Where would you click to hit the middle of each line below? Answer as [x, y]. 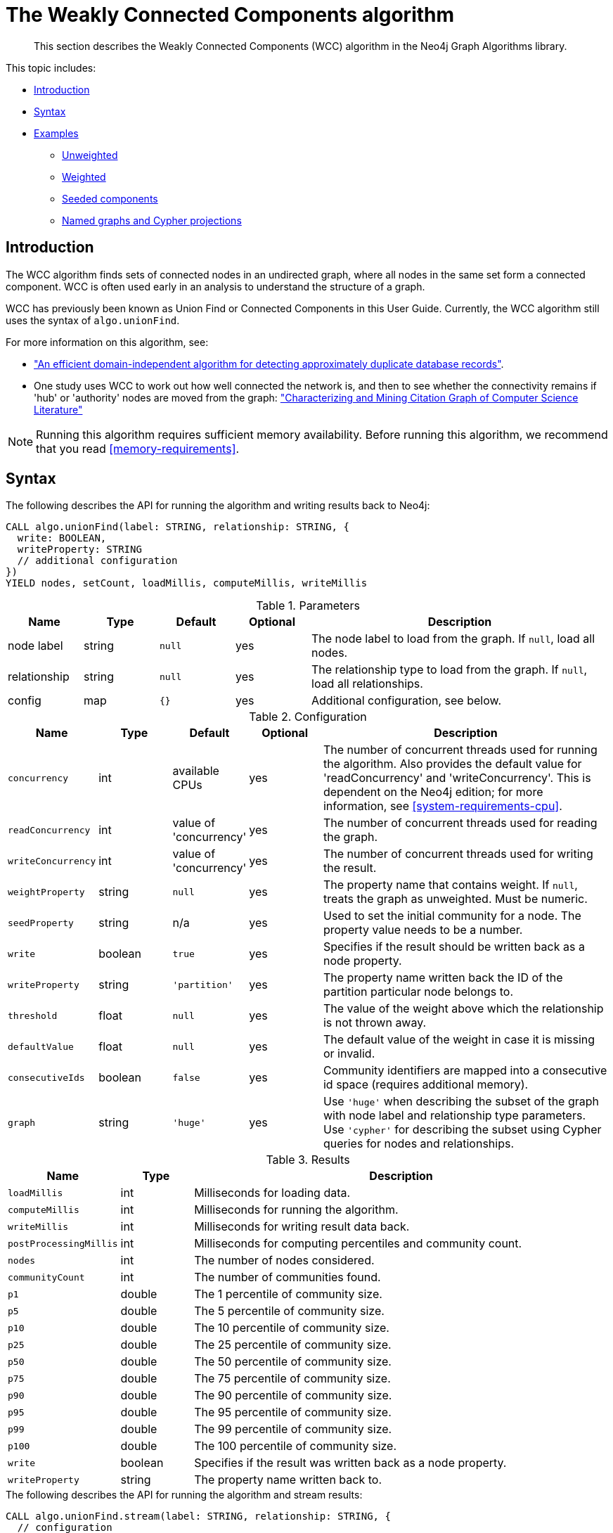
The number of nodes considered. [284, 1261]
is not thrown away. [375, 1023]
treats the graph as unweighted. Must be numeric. [455, 899]
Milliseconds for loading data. [272, 1193]
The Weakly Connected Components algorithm [230, 15]
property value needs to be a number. [423, 930]
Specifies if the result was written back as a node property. [350, 1463]
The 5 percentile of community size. [289, 1311]
